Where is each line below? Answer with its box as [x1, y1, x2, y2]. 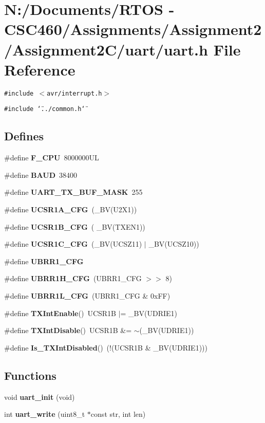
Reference [4, 59, 75, 80]
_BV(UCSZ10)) [148, 238, 199, 249]
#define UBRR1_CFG [4, 255, 84, 266]
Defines [4, 128, 44, 144]
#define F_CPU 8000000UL [4, 152, 99, 163]
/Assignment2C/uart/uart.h [4, 39, 208, 60]
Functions [4, 367, 56, 383]
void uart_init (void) [4, 391, 75, 402]
